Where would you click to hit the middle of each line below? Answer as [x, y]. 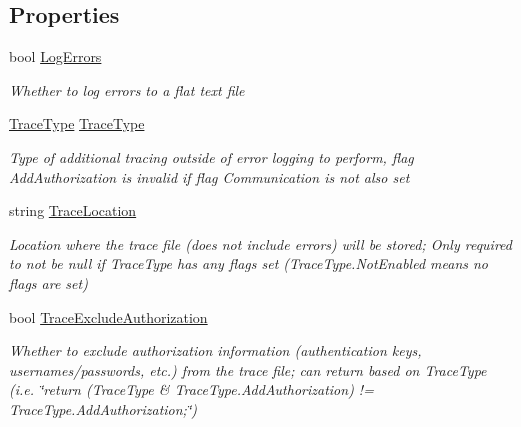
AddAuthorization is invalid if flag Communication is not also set [209, 176]
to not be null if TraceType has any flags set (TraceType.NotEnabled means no [249, 263]
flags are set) [48, 282]
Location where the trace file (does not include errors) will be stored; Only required [260, 243]
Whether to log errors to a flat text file [127, 89]
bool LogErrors [55, 56]
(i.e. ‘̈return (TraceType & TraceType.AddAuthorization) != [191, 389]
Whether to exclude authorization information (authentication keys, [215, 350]
